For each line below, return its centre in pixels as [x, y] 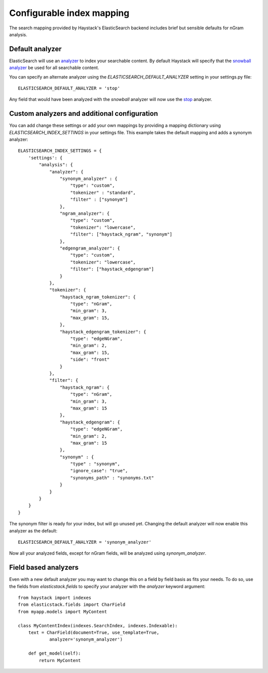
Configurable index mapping [69, 13]
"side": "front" [90, 360]
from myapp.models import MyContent [63, 612]
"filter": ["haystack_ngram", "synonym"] [121, 234]
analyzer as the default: [33, 531]
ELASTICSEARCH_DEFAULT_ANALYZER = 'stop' [69, 88]
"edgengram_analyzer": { [90, 248]
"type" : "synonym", [95, 464]
